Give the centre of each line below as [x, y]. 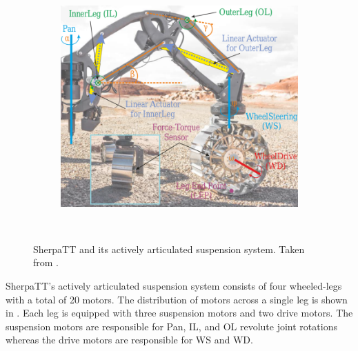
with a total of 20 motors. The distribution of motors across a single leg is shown [177, 299]
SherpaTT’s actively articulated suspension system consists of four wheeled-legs [174, 285]
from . [46, 262]
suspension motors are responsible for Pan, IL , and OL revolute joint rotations [171, 326]
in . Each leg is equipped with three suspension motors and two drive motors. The [179, 313]
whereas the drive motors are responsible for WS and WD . [129, 340]
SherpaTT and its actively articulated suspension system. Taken [169, 249]
